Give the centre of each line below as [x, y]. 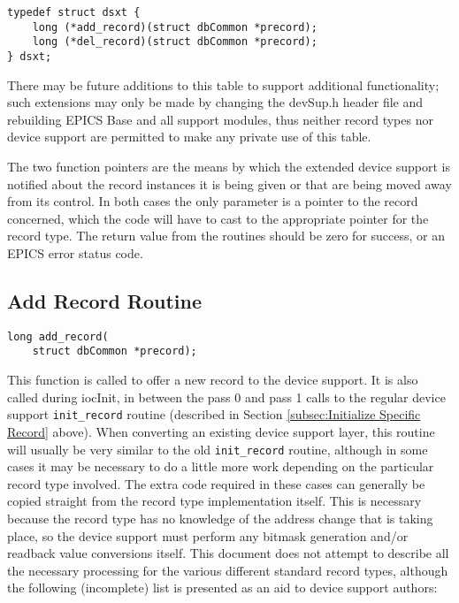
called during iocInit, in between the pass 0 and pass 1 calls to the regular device [226, 397]
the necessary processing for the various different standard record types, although [228, 570]
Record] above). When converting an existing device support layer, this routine [221, 431]
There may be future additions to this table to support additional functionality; [223, 84]
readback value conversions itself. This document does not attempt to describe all [228, 553]
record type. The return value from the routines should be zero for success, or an [226, 236]
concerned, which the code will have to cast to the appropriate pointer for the [218, 218]
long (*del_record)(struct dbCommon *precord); [175, 42]
